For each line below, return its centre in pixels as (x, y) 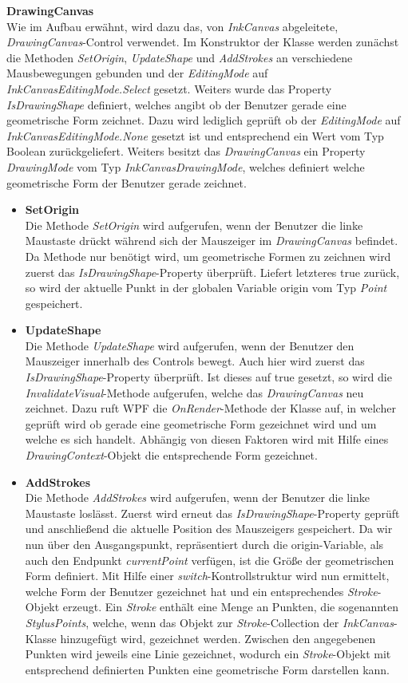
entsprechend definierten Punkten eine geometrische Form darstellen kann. (208, 669)
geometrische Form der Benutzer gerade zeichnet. (127, 182)
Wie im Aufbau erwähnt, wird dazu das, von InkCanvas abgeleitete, (172, 26)
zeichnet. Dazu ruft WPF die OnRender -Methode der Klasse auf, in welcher (210, 408)
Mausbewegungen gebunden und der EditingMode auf (137, 73)
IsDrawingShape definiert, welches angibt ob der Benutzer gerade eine (176, 104)
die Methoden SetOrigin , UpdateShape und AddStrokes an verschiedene (180, 57)
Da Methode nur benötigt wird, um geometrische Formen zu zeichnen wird (208, 256)
